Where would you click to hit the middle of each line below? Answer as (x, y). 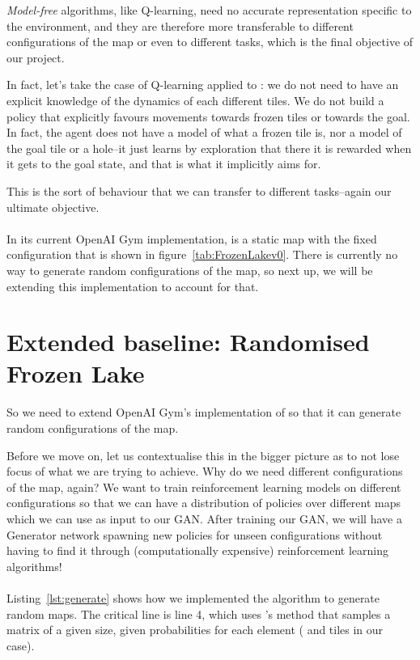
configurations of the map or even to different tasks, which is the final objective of (210, 42)
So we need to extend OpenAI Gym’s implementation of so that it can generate (204, 412)
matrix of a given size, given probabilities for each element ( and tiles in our (195, 630)
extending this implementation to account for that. (133, 286)
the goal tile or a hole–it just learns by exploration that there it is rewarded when (209, 148)
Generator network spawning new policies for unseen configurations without (195, 534)
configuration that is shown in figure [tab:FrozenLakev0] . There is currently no (202, 254)
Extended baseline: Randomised (188, 342)
